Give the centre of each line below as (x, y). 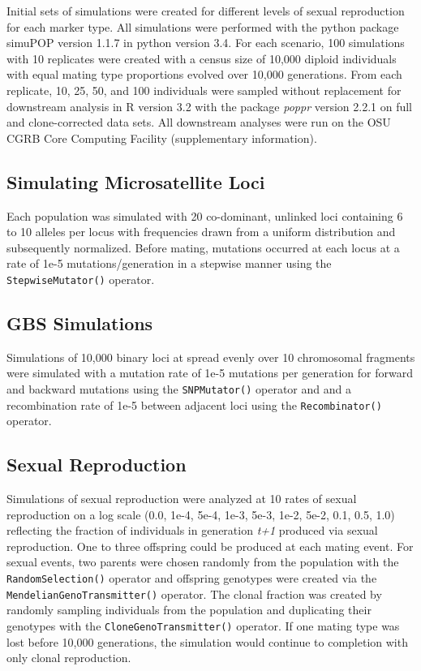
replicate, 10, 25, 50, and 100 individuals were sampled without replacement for (204, 90)
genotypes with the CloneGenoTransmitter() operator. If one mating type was (203, 625)
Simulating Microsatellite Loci (136, 181)
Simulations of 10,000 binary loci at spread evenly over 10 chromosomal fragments (211, 357)
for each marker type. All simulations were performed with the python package (203, 26)
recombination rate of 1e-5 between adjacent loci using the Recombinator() (194, 404)
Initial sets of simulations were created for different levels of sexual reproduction (206, 11)
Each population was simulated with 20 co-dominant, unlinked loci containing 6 (205, 215)
